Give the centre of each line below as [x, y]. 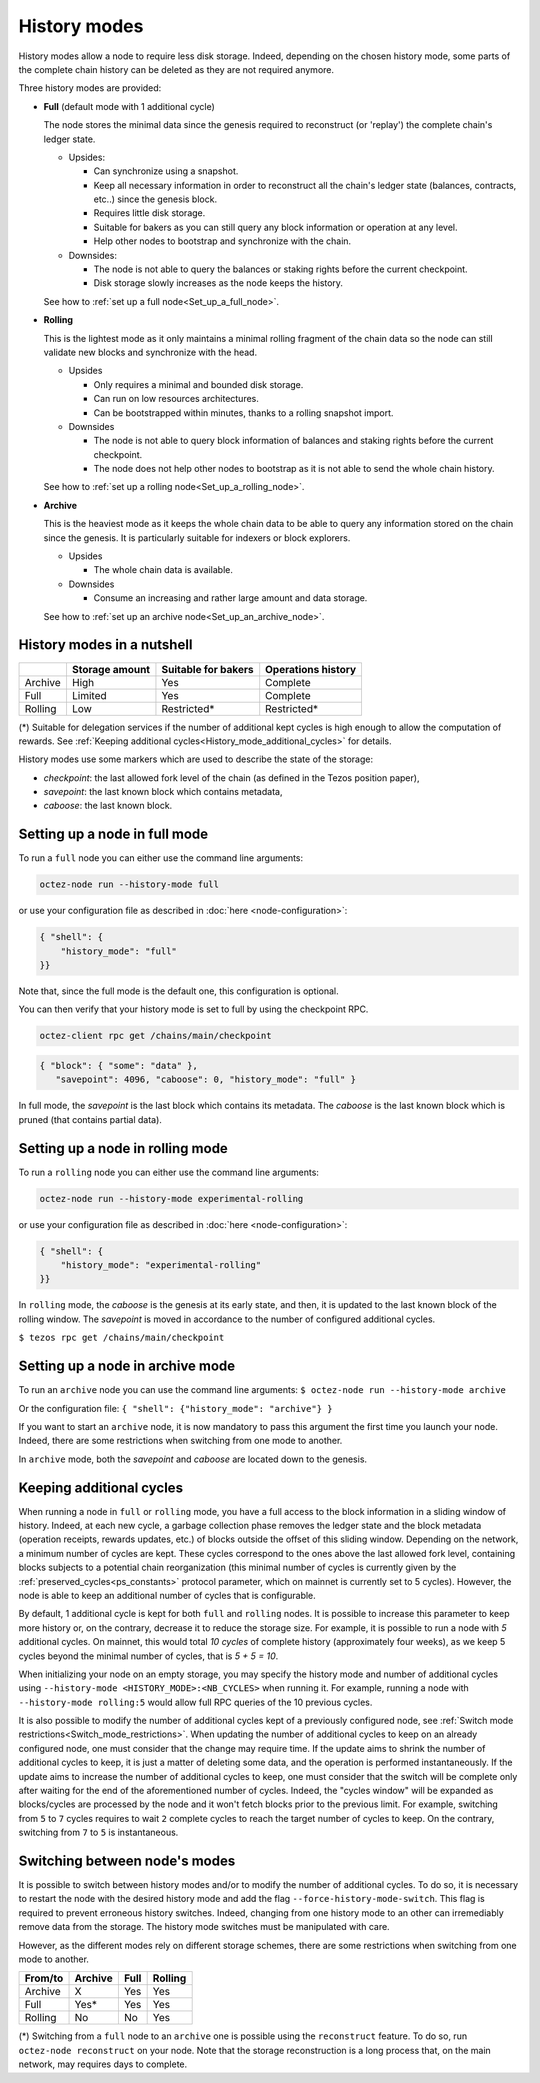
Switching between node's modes [127, 1861]
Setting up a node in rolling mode [123, 1148]
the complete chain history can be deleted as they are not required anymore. [176, 69]
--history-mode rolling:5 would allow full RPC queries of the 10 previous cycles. [195, 1702]
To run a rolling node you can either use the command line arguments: [169, 1172]
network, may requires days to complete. [103, 2064]
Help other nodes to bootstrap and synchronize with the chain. [222, 241]
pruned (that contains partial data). [90, 1119]
